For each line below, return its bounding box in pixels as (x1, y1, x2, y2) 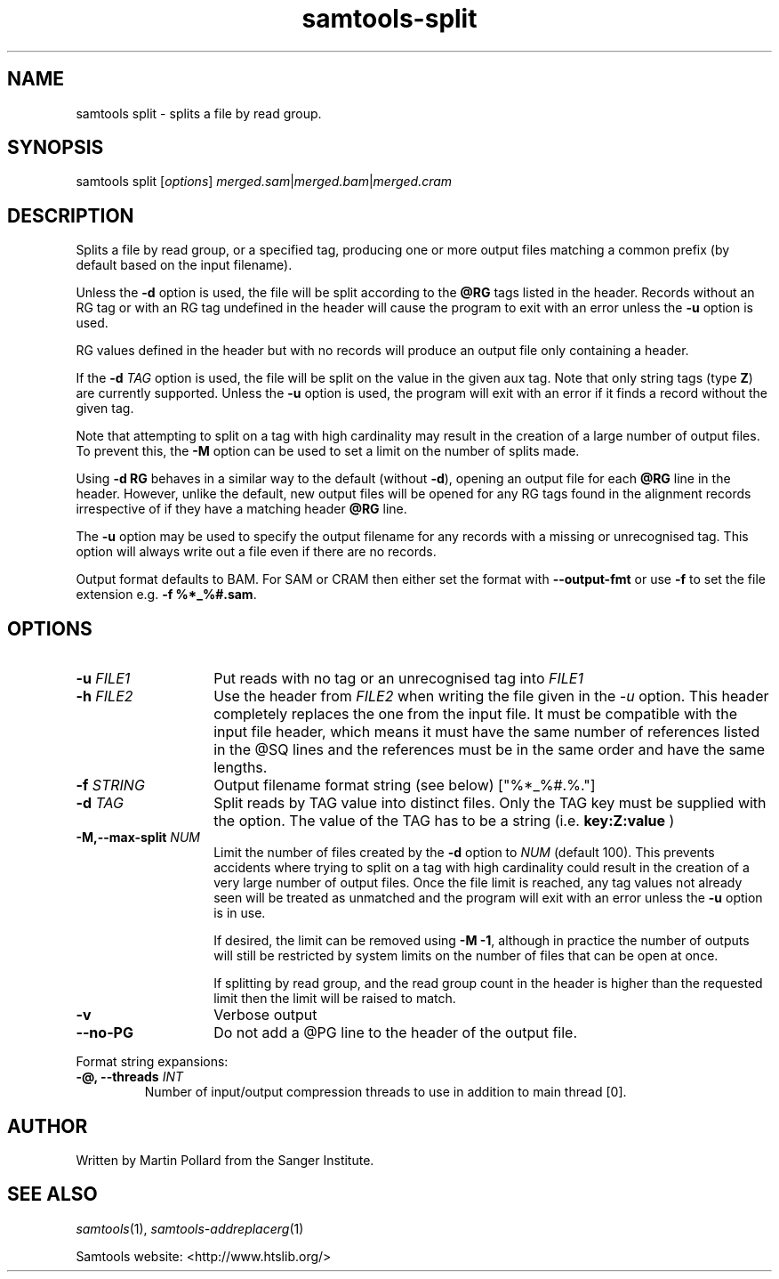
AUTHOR (7, 1114, 88, 1137)
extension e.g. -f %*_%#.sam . (76, 587, 257, 603)
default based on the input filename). (76, 257, 293, 273)
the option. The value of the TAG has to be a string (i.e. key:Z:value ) (213, 812, 675, 830)
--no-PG (76, 1024, 133, 1042)
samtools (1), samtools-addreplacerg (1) (76, 1220, 304, 1236)
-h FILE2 (76, 687, 133, 706)
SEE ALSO (7, 1183, 98, 1206)
